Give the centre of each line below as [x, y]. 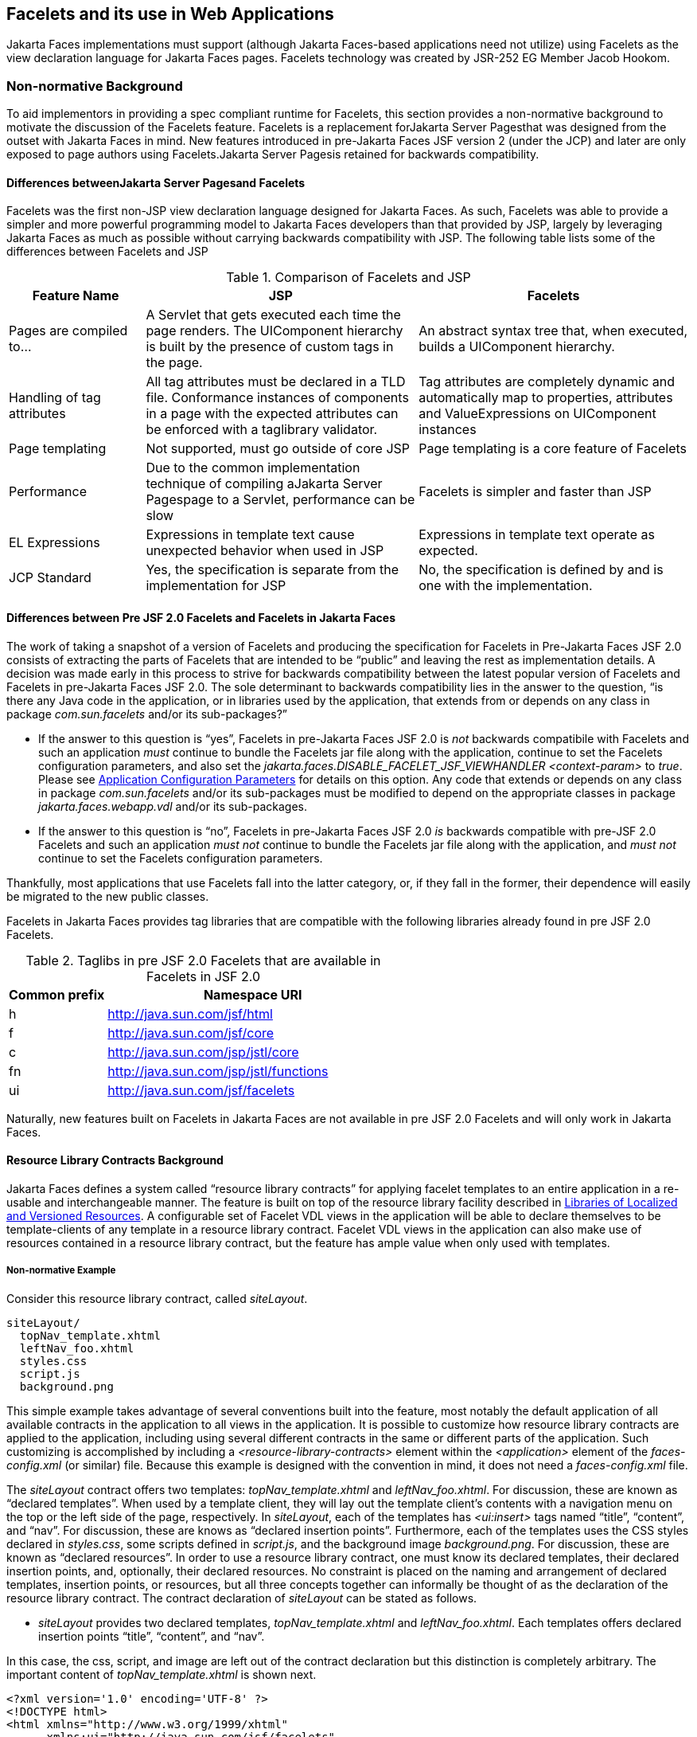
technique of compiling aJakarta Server [264, 484]
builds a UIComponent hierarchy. [517, 347]
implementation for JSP [216, 586]
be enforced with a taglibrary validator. [262, 430]
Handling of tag [55, 398]
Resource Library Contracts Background [115, 1160]
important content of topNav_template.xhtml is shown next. [162, 1674]
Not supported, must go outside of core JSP [278, 449]
